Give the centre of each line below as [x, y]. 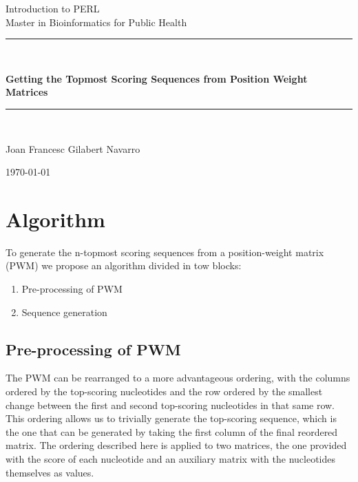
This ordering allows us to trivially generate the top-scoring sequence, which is [171, 418]
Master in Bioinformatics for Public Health [96, 22]
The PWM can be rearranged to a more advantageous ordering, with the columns [178, 378]
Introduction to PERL [53, 8]
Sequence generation [64, 312]
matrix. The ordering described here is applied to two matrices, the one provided [176, 445]
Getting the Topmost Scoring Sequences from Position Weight [157, 78]
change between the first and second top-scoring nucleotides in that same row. [170, 405]
